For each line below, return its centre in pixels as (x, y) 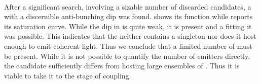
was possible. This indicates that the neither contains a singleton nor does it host (130, 36)
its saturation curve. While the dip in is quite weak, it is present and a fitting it (128, 26)
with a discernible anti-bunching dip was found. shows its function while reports (128, 16)
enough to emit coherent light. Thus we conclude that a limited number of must (128, 46)
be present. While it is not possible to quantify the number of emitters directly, (127, 56)
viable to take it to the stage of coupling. (68, 75)
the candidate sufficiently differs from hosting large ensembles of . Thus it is (122, 66)
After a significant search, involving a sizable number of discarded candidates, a (128, 6)
